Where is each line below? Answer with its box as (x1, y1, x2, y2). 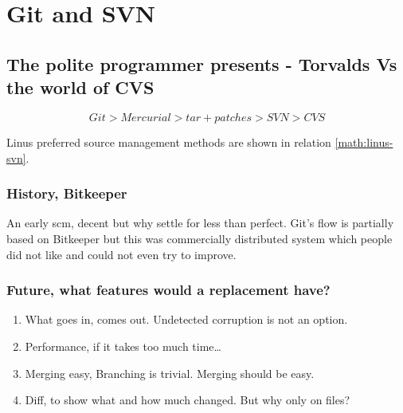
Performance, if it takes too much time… (25, 337, 221, 354)
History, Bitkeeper (6, 183, 127, 203)
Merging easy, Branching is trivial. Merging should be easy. (25, 364, 315, 381)
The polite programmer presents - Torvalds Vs (6, 51, 397, 76)
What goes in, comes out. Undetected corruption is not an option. (25, 311, 348, 328)
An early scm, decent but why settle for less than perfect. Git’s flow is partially (6, 214, 394, 231)
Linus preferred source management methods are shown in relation (6, 133, 331, 150)
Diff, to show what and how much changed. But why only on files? (25, 391, 350, 408)
